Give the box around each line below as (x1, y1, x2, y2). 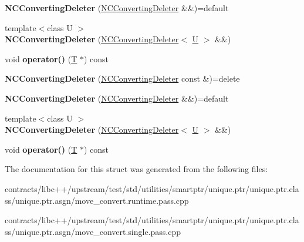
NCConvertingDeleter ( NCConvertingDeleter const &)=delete (5, 72, 240, 85)
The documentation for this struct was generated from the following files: (5, 163, 268, 175)
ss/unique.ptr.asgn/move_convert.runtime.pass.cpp (5, 194, 189, 206)
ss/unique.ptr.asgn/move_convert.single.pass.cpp (5, 225, 181, 237)
